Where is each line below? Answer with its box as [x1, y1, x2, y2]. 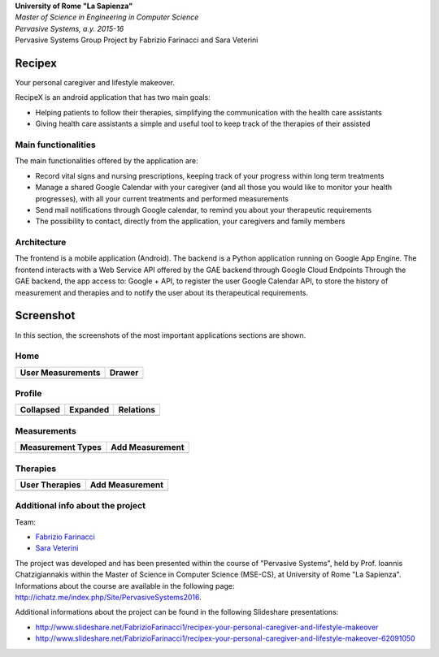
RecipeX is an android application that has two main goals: [15, 93, 211, 102]
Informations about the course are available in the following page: [15, 581, 235, 590]
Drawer [109, 366, 139, 378]
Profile [15, 388, 42, 400]
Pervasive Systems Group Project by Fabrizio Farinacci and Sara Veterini [15, 35, 259, 45]
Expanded [69, 404, 110, 416]
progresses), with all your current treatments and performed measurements [35, 193, 289, 203]
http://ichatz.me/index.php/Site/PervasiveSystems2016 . [15, 593, 202, 603]
